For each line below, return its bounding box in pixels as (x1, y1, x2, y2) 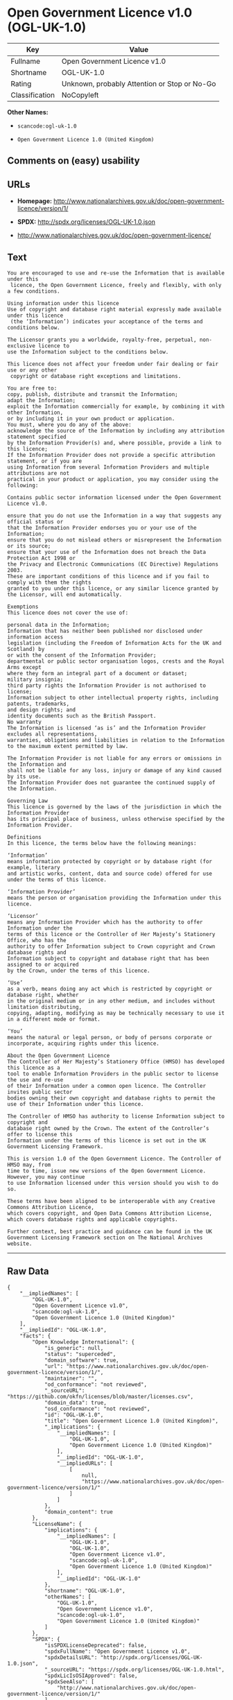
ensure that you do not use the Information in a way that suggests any (7, 512, 222, 519)
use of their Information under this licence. (7, 1100, 144, 1107)
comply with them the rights (7, 579, 92, 586)
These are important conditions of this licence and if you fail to (7, 573, 209, 580)
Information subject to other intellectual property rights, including (7, 694, 218, 701)
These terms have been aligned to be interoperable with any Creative (7, 1197, 216, 1204)
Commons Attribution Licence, (7, 1204, 95, 1211)
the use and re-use (7, 1076, 64, 1083)
